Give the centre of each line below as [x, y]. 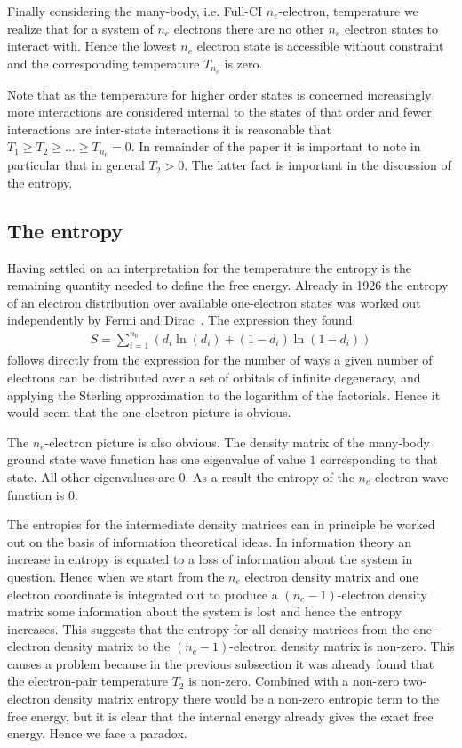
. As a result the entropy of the [270, 476]
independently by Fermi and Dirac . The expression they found [180, 320]
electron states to [391, 28]
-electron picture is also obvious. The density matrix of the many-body [237, 442]
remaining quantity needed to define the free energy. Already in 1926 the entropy [228, 285]
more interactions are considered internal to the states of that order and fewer [219, 112]
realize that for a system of [80, 28]
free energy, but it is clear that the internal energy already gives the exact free [220, 716]
